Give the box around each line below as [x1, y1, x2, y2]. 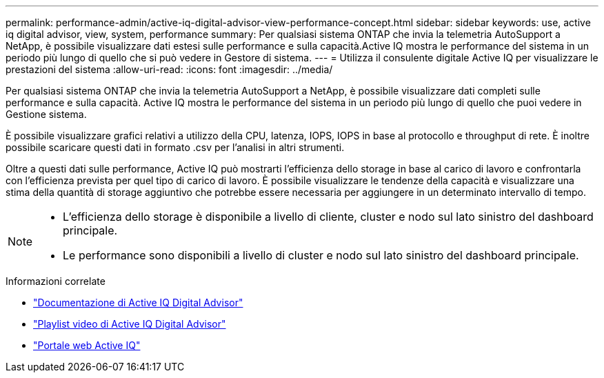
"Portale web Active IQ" [33, 339, 141, 351]
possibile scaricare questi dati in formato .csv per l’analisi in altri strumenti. [6, 141, 345, 153]
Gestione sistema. [6, 108, 87, 120]
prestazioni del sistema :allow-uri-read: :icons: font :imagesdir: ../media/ [6, 63, 333, 75]
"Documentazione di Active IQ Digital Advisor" [33, 297, 243, 308]
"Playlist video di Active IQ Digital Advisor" [33, 318, 226, 330]
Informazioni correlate [6, 275, 105, 287]
